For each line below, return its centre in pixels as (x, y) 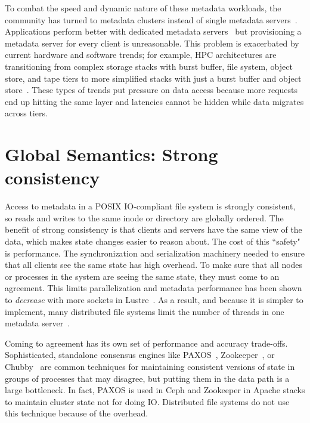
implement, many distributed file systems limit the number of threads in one (145, 311)
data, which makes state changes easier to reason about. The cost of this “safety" (153, 241)
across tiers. (26, 113)
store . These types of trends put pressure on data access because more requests (151, 90)
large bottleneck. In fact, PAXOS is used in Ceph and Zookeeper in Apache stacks (155, 390)
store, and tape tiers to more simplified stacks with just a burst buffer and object (153, 78)
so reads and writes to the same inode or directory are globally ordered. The (144, 217)
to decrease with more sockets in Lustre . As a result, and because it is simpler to (154, 300)
